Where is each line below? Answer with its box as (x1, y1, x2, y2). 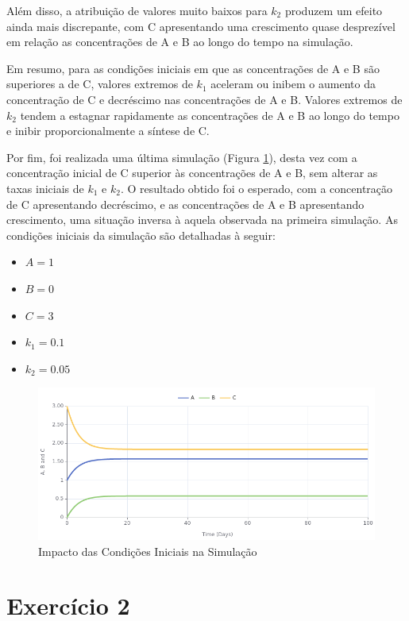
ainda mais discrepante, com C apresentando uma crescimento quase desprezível (6, 17, 395, 34)
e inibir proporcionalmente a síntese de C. (6, 122, 210, 139)
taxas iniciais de (6, 179, 84, 196)
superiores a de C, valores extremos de (6, 75, 193, 92)
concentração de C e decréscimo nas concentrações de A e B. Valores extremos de (6, 91, 403, 107)
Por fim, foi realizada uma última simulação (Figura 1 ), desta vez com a (6, 148, 357, 165)
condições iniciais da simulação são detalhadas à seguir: (6, 226, 276, 243)
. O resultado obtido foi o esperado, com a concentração (120, 179, 393, 196)
